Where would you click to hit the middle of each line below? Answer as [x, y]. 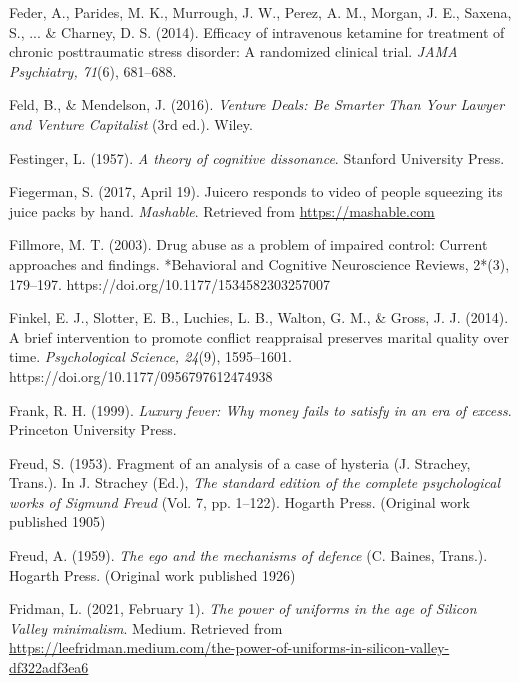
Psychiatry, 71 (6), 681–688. [93, 70]
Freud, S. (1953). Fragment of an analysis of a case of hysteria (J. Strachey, [240, 462]
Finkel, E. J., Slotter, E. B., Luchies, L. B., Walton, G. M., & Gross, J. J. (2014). [259, 317]
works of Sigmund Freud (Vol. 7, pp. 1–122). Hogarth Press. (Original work [239, 501]
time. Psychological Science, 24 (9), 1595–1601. [150, 356]
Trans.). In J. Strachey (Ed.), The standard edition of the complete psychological [254, 482]
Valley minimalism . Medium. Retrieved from [146, 627]
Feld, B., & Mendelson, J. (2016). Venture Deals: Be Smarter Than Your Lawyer [257, 104]
